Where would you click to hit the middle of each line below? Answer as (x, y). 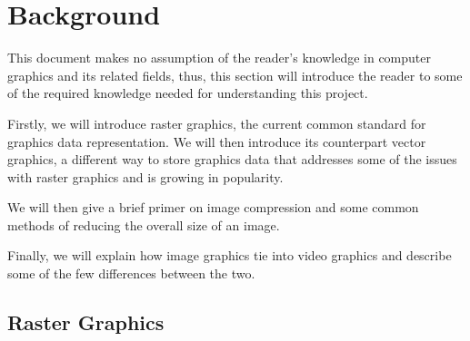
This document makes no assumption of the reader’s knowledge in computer (219, 58)
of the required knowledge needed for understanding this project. (188, 93)
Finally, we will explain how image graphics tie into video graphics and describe (230, 255)
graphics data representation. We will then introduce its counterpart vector (217, 141)
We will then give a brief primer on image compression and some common (213, 207)
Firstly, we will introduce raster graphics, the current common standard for (217, 123)
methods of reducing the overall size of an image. (144, 224)
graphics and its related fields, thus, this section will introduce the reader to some (235, 75)
